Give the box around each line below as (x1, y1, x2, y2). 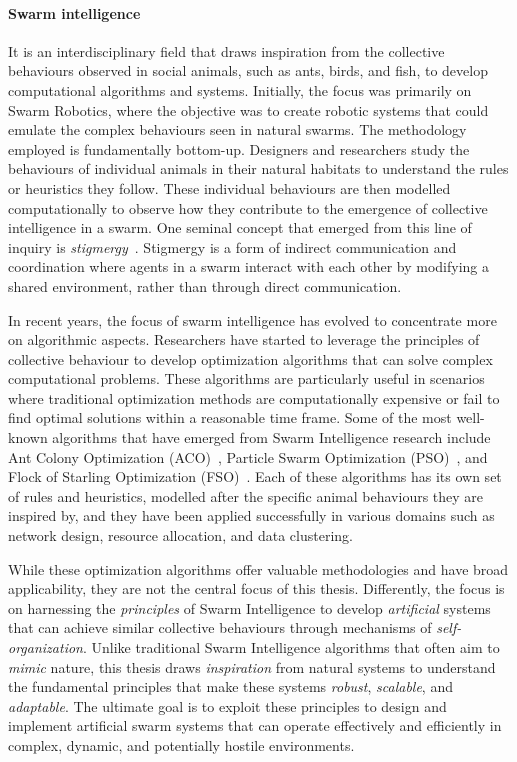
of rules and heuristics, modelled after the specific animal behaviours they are (8, 485, 484, 506)
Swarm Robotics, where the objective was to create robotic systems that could (8, 99, 489, 120)
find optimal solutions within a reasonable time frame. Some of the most (8, 407, 452, 428)
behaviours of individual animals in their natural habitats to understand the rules (8, 158, 509, 179)
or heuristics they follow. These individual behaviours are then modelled (8, 177, 451, 198)
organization (8, 637, 83, 658)
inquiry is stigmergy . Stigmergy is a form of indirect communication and (8, 236, 457, 257)
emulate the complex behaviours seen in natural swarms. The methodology (8, 119, 467, 140)
